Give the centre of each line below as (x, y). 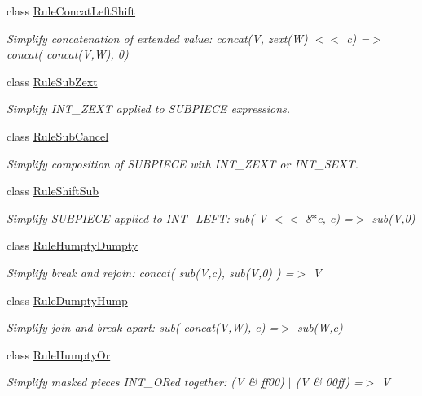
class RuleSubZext (52, 81)
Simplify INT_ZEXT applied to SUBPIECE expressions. (149, 109)
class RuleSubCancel (58, 135)
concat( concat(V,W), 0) (68, 54)
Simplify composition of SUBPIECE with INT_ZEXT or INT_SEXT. (182, 163)
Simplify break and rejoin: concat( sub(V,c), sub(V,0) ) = (150, 272)
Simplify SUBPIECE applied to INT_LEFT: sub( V (137, 218)
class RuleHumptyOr (59, 354)
